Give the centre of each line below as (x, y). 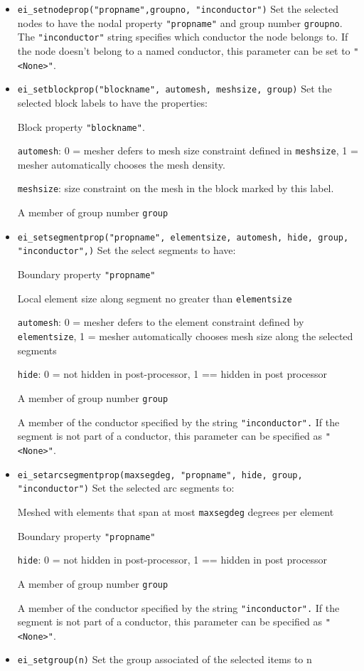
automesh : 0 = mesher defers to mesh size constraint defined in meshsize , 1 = (188, 150)
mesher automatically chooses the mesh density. (121, 164)
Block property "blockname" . (81, 126)
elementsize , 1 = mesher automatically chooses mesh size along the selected (185, 336)
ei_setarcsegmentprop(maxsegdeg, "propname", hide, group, (160, 475)
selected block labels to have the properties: (112, 102)
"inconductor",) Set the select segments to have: (127, 250)
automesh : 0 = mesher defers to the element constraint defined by (161, 322)
